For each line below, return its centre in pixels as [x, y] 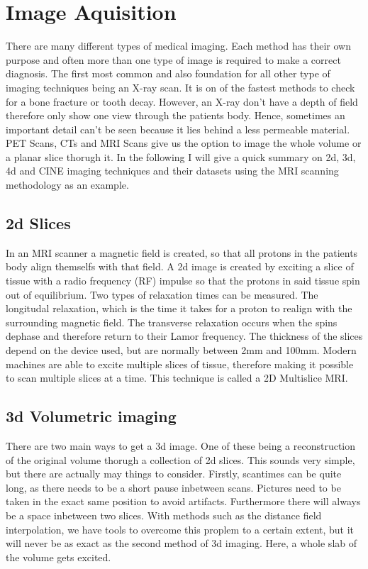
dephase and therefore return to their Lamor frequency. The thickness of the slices [184, 336]
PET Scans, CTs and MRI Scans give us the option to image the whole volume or [184, 143]
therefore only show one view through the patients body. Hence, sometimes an [175, 115]
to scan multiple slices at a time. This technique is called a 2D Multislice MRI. [177, 378]
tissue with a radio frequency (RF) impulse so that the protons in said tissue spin [183, 281]
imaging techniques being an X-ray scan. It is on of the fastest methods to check [180, 87]
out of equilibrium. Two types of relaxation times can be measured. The [162, 294]
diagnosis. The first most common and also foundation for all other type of [168, 73]
